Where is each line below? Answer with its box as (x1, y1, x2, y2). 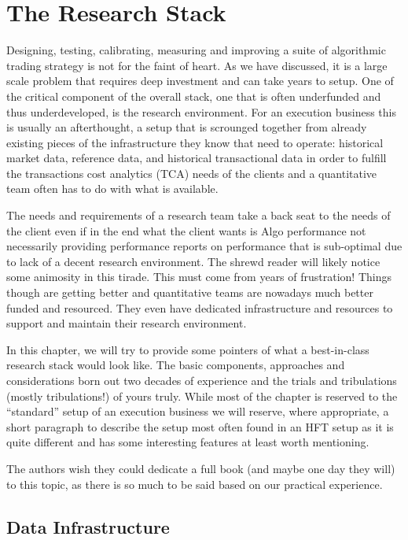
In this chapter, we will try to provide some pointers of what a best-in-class (6, 341, 369, 357)
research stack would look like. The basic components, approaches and (6, 357, 345, 373)
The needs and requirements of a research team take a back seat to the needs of (6, 207, 391, 224)
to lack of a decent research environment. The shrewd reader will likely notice (6, 253, 380, 269)
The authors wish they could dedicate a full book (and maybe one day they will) (6, 460, 395, 476)
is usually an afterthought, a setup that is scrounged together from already (6, 119, 367, 135)
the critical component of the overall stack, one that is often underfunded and (6, 87, 381, 104)
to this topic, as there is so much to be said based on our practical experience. (6, 475, 383, 492)
